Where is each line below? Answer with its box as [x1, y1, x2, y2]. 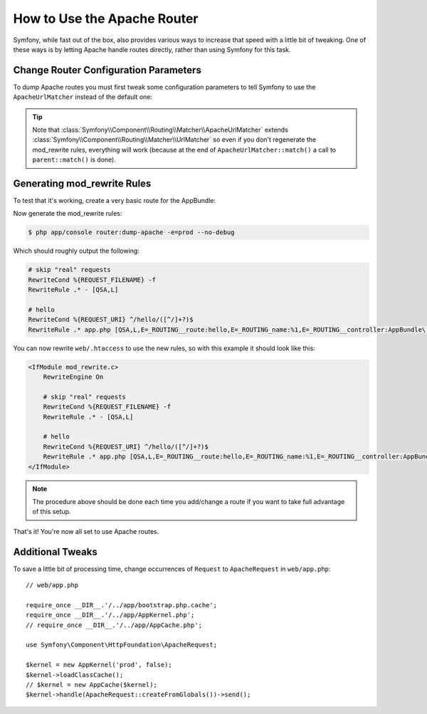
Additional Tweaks [13, 545, 97, 558]
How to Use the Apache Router [13, 11, 199, 26]
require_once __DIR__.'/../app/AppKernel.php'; [26, 611, 195, 619]
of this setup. [32, 508, 71, 516]
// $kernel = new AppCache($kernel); [26, 681, 158, 689]
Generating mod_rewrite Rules [13, 178, 152, 189]
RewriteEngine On [43, 373, 104, 381]
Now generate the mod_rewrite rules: [13, 209, 122, 218]
